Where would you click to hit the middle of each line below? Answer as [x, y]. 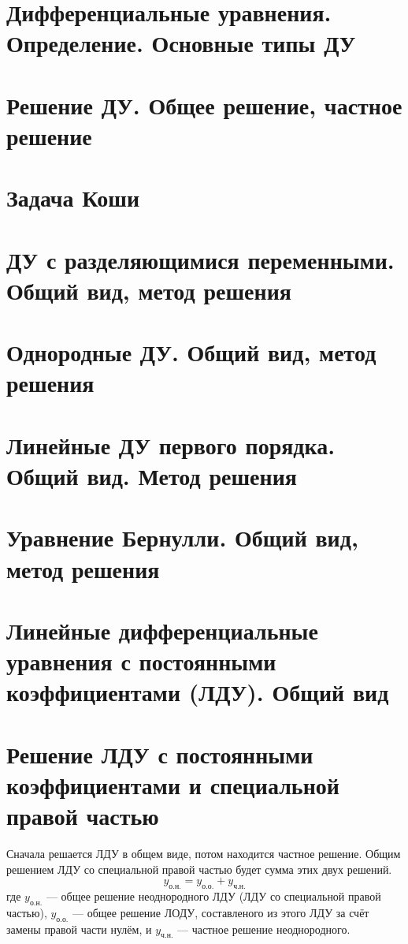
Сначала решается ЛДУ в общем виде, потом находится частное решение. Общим [204, 853]
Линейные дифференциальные [162, 630]
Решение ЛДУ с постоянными [160, 754]
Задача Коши [73, 198]
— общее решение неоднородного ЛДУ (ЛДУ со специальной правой [213, 895]
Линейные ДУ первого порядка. [171, 444]
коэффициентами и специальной [173, 784]
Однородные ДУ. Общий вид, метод [191, 352]
